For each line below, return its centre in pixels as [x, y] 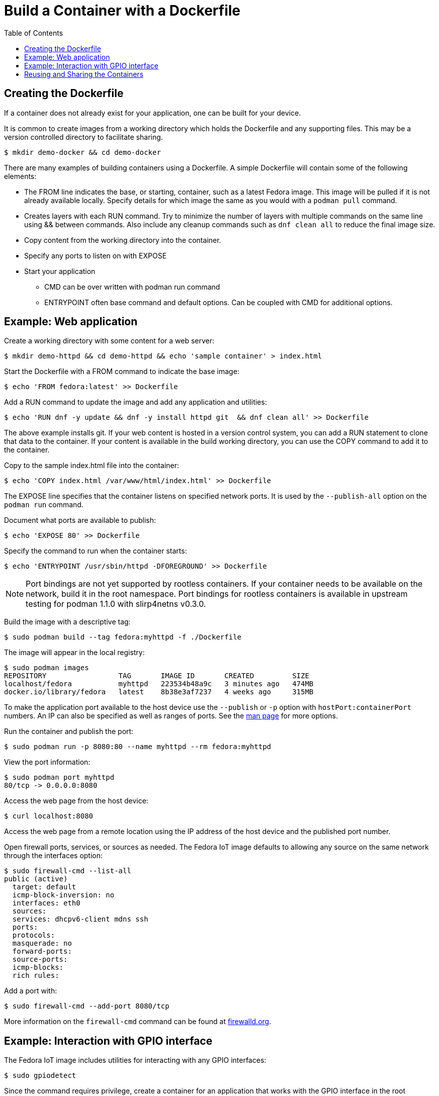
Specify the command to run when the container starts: [96, 551]
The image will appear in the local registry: [74, 653]
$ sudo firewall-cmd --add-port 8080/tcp [87, 1006]
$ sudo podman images [47, 668]
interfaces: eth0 [46, 903]
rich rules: [36, 976]
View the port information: [47, 762]
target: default [44, 887]
